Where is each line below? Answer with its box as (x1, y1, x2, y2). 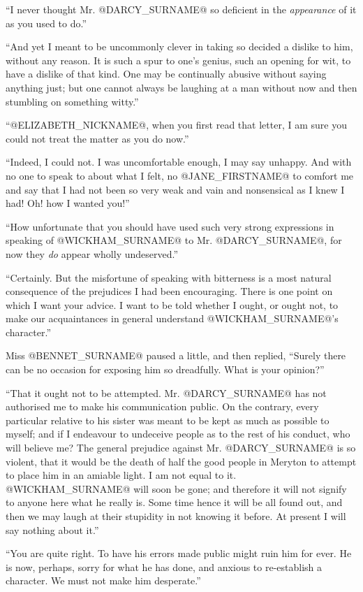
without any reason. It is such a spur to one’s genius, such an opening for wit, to (6, 52, 351, 67)
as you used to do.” (6, 15, 87, 30)
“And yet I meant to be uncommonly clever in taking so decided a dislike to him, (6, 39, 353, 54)
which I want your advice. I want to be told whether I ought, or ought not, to (6, 297, 339, 312)
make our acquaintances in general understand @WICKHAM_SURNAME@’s (6, 311, 339, 326)
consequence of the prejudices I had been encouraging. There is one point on (6, 284, 333, 298)
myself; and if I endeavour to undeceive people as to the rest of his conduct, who (6, 426, 350, 441)
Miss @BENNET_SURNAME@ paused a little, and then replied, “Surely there (6, 348, 346, 363)
